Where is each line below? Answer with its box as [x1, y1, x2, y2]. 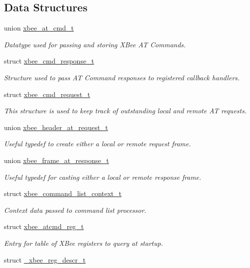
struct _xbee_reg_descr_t [4, 254, 86, 265]
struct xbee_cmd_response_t [4, 56, 94, 66]
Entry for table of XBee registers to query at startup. [4, 237, 163, 248]
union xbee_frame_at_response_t [4, 155, 109, 165]
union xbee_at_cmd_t [4, 23, 74, 33]
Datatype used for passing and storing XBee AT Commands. [4, 39, 186, 49]
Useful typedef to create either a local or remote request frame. [4, 138, 191, 149]
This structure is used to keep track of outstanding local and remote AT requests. [4, 105, 247, 116]
